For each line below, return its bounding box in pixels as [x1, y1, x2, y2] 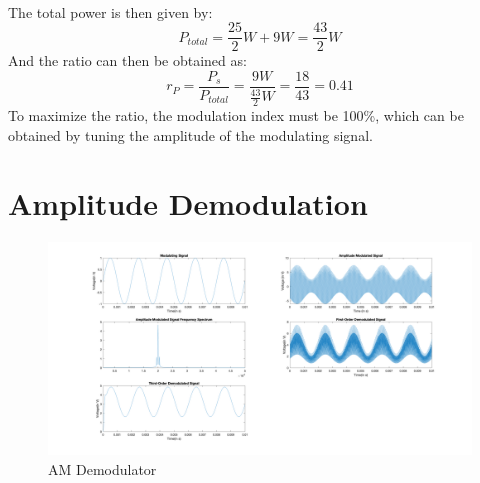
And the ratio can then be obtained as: [8, 50, 247, 71]
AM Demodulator [48, 458, 157, 479]
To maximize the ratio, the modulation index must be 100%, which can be [8, 105, 464, 126]
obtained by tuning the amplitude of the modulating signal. [8, 124, 373, 145]
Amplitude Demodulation [8, 183, 368, 224]
